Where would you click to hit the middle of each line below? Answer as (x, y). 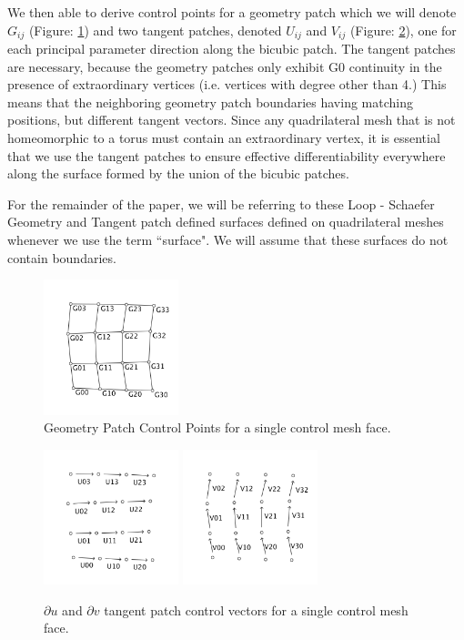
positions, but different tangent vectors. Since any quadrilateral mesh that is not (232, 120)
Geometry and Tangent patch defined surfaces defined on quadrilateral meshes (226, 222)
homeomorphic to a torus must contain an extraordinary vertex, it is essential (224, 138)
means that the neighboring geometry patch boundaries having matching (210, 102)
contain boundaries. (62, 257)
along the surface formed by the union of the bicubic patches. (178, 173)
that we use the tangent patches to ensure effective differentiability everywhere (227, 155)
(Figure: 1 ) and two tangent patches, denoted (155, 30)
